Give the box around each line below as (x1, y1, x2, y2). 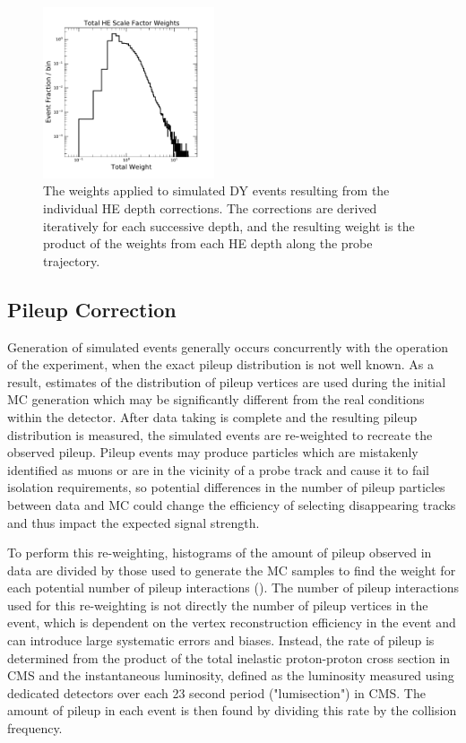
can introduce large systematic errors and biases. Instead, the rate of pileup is (7, 631, 435, 650)
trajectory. (43, 251, 100, 270)
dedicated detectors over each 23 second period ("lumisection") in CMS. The (7, 683, 426, 702)
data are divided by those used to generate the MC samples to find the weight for (7, 560, 456, 579)
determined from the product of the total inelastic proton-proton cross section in (7, 648, 451, 667)
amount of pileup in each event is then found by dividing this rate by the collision (7, 701, 457, 720)
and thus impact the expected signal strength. (7, 513, 260, 531)
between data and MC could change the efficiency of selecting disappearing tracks (7, 495, 456, 514)
